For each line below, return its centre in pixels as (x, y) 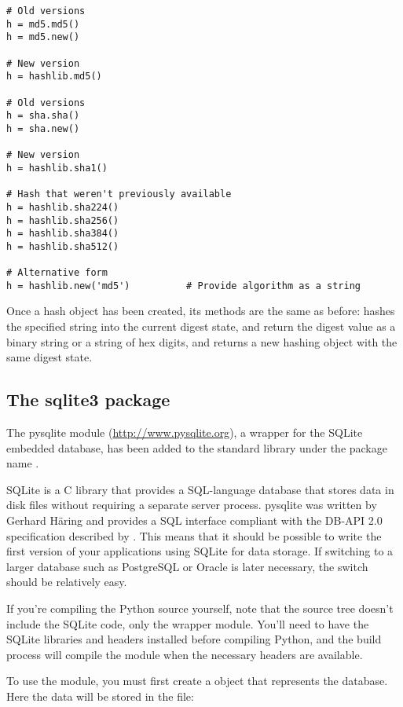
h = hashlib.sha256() (63, 220)
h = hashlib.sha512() (63, 246)
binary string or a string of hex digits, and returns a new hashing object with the (202, 341)
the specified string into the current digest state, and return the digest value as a (201, 326)
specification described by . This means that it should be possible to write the (194, 535)
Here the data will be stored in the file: (100, 696)
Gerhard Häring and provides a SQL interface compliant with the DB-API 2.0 (194, 520)
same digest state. (49, 357)
